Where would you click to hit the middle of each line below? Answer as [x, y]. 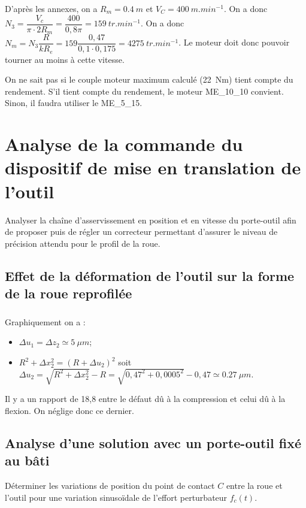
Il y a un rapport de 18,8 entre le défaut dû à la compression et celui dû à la [145, 399]
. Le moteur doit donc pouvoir [234, 42]
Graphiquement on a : [45, 321]
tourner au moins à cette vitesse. [65, 59]
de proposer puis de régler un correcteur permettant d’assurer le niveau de [141, 232]
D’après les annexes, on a [51, 8]
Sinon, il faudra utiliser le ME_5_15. [74, 103]
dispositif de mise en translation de [153, 167]
